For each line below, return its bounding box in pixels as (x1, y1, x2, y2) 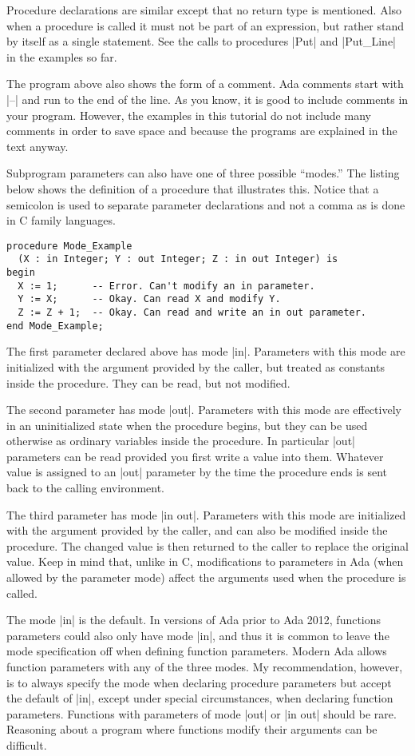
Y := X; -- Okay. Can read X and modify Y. (18, 293, 281, 305)
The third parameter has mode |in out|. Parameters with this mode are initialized (6, 506, 406, 523)
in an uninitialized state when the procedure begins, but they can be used (6, 416, 368, 433)
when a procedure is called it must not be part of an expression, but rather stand (6, 17, 405, 34)
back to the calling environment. (6, 479, 164, 496)
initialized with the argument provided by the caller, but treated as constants (6, 358, 385, 375)
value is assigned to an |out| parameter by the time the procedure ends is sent (6, 464, 387, 480)
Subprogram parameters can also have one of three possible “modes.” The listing (6, 165, 400, 181)
